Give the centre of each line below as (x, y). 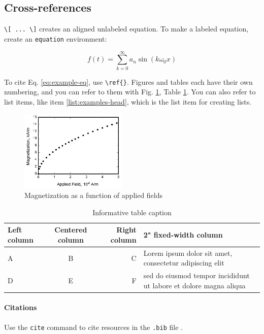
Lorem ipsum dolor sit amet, (188, 253)
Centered (71, 230)
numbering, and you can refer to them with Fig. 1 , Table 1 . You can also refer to (130, 92)
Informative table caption (132, 212)
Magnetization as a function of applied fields (94, 195)
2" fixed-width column (183, 235)
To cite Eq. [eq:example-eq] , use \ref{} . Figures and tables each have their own (128, 81)
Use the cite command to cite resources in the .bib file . (93, 327)
